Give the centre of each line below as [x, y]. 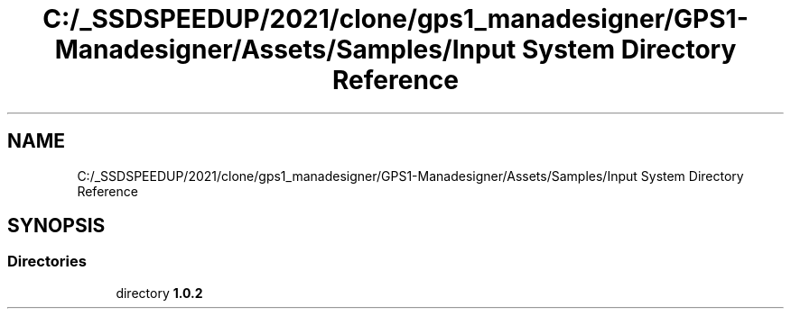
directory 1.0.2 [159, 293]
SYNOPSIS [56, 226]
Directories [47, 262]
